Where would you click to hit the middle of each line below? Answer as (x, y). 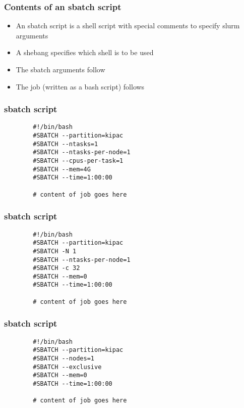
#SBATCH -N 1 (55, 251)
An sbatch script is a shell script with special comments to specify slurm (128, 26)
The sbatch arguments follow (60, 69)
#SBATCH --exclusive (67, 367)
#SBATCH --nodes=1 (64, 358)
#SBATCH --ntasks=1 (66, 144)
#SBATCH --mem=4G (62, 169)
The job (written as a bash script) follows (80, 86)
